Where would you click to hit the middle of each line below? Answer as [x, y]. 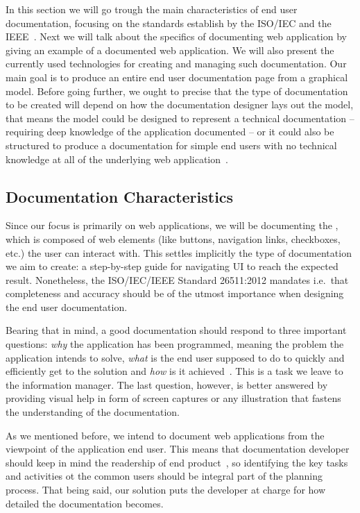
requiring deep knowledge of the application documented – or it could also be [170, 132]
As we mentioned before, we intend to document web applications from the [165, 435]
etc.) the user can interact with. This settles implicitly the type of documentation [179, 252]
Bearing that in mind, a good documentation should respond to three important [176, 330]
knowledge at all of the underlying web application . [117, 159]
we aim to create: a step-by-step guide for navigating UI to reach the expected [172, 266]
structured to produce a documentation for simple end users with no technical [171, 145]
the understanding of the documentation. [93, 412]
